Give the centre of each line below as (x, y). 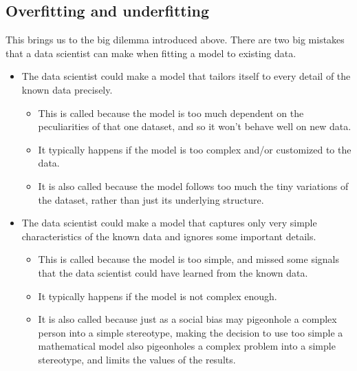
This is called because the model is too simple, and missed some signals (189, 259)
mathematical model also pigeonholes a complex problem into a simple (187, 346)
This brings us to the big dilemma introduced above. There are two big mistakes (175, 40)
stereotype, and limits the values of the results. (137, 359)
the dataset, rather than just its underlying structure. (151, 199)
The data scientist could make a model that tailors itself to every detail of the (186, 76)
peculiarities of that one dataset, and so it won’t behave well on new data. (195, 126)
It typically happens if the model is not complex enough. (158, 296)
